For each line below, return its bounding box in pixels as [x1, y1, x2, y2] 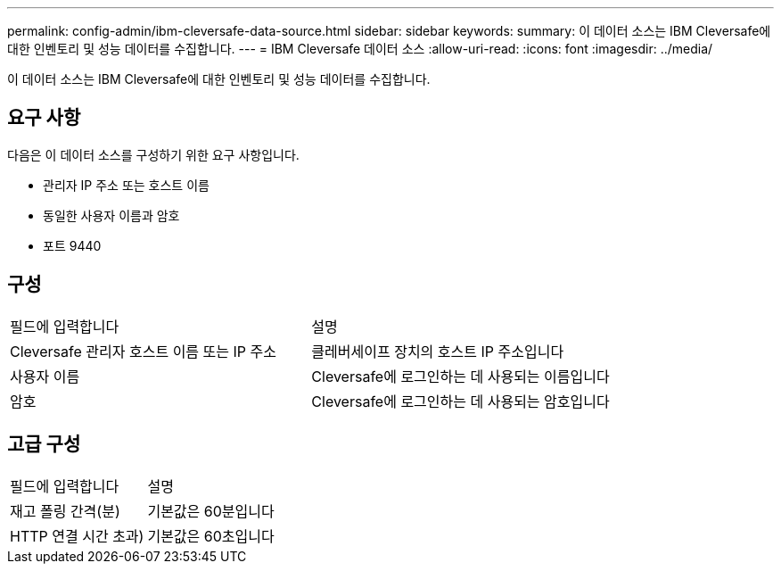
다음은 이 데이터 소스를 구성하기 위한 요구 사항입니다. [7, 146, 300, 162]
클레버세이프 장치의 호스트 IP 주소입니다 [311, 342, 564, 360]
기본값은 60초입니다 [147, 526, 275, 545]
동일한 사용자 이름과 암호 [43, 207, 180, 223]
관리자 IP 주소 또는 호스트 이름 [43, 177, 210, 193]
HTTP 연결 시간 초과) [10, 526, 144, 545]
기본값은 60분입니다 [147, 501, 275, 520]
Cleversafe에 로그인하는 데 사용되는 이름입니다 [311, 367, 610, 385]
